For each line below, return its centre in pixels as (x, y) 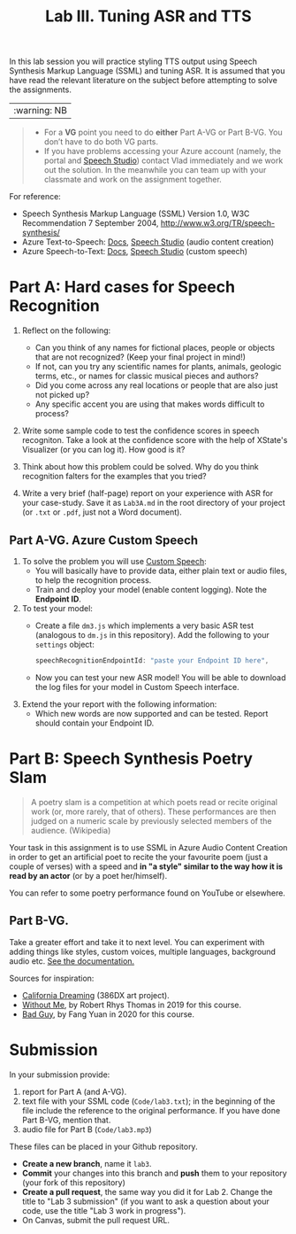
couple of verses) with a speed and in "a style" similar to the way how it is (146, 866)
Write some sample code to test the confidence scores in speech (140, 431)
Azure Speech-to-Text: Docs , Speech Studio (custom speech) (135, 252)
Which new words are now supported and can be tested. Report (152, 713)
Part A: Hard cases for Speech (122, 287)
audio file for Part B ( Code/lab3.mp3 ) (87, 1129)
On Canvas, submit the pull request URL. (96, 1220)
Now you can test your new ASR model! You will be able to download (160, 677)
